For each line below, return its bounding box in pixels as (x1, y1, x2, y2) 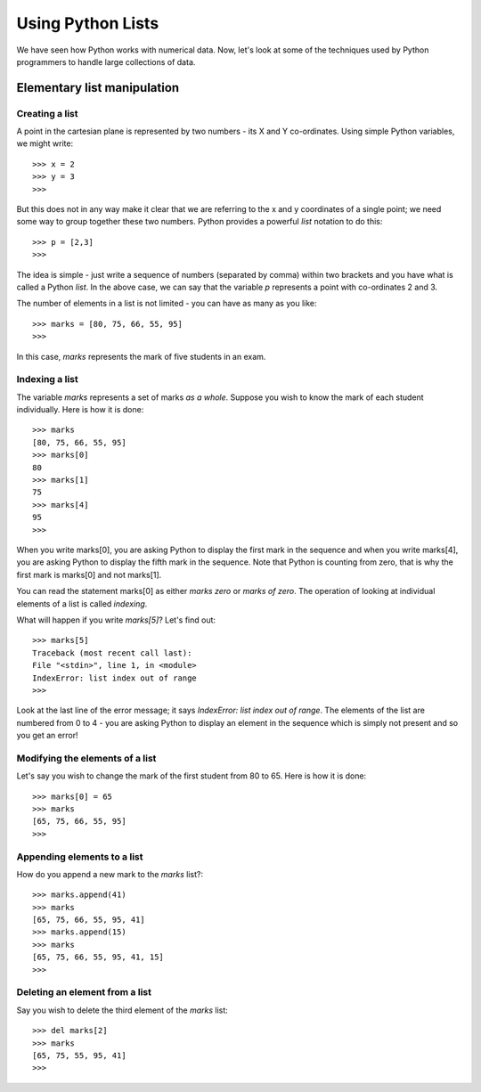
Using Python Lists (16, 13, 159, 33)
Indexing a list (16, 373, 79, 386)
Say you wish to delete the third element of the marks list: (16, 1005, 229, 1015)
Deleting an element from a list (16, 986, 151, 998)
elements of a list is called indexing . (16, 598, 148, 609)
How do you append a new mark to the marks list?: (16, 868, 204, 879)
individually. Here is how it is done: (16, 404, 144, 415)
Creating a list (16, 107, 78, 119)
